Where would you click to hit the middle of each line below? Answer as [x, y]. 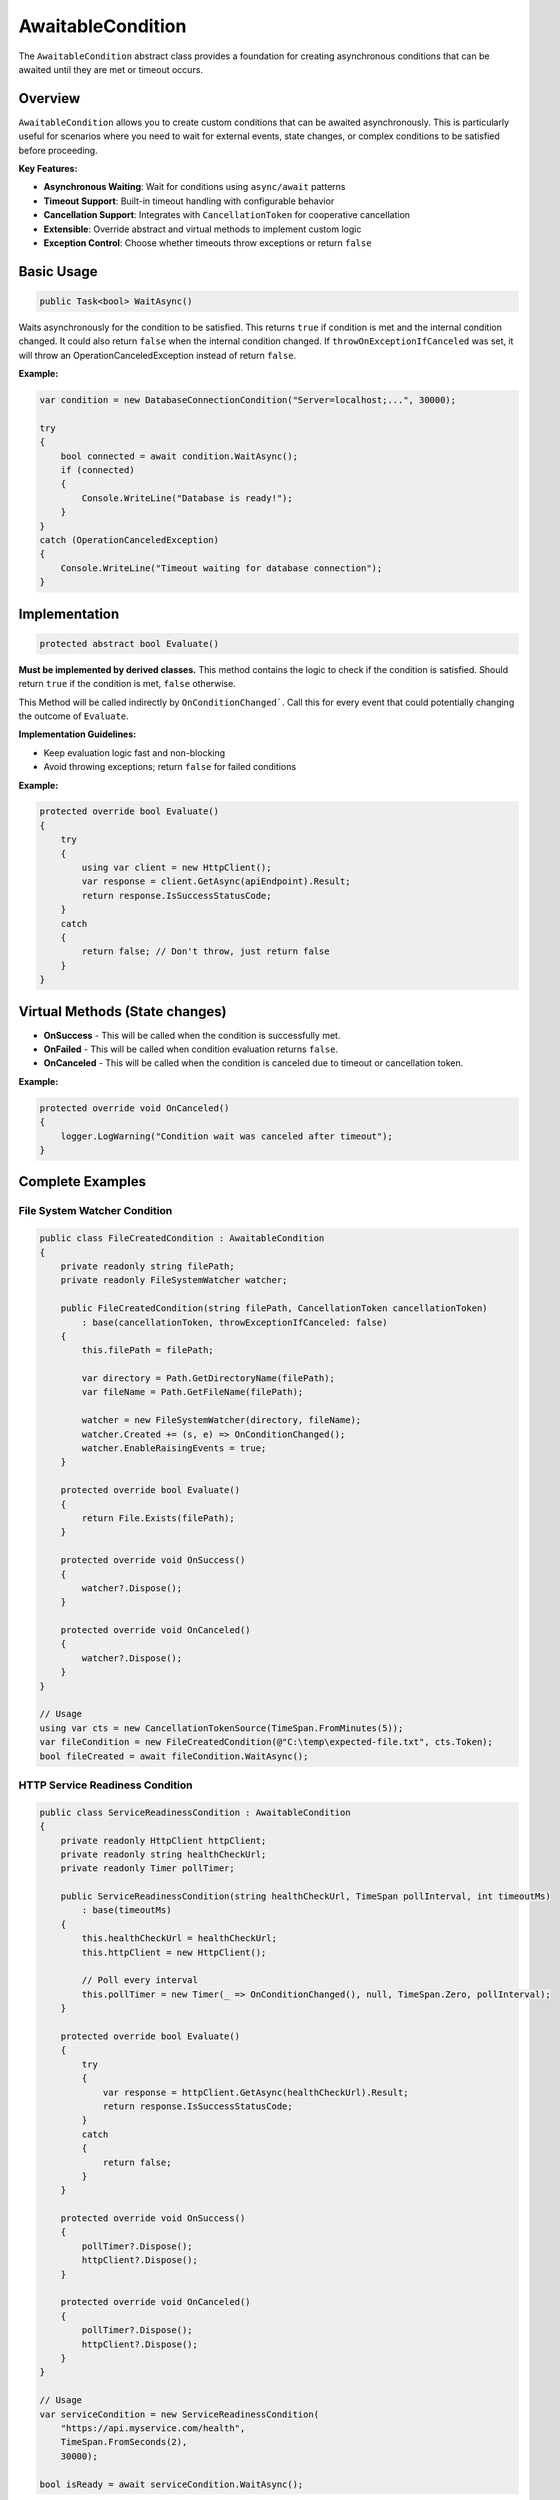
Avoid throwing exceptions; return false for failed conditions [170, 767]
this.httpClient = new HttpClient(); [174, 1952]
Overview [49, 98]
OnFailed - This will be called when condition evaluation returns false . [191, 1049]
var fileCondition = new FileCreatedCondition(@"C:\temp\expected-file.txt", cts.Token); [266, 1742]
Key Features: [48, 169]
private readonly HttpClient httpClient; [163, 1840]
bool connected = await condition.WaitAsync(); [179, 456]
